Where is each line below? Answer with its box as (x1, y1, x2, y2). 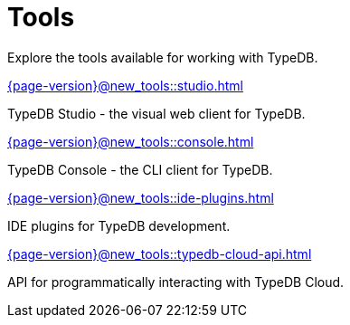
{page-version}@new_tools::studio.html (7, 77, 243, 93)
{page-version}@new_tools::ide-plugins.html (7, 189, 274, 206)
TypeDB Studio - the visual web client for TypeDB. (7, 105, 306, 121)
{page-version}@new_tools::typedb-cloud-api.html (7, 245, 312, 262)
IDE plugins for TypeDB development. (7, 217, 231, 234)
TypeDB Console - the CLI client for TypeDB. (7, 161, 273, 177)
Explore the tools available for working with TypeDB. (7, 49, 318, 65)
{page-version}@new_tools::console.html (7, 133, 254, 149)
